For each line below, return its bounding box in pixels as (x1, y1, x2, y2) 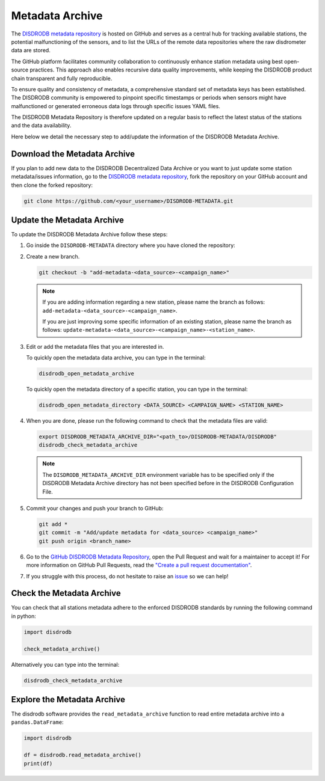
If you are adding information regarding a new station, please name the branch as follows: (42, 298, 265, 306)
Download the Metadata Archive (11, 149, 135, 159)
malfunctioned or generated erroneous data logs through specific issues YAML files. (11, 102, 221, 109)
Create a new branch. (26, 253, 80, 260)
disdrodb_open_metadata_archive (39, 370, 135, 377)
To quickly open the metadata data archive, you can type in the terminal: (26, 354, 206, 361)
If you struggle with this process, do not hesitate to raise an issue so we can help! (26, 572, 229, 580)
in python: (11, 612, 36, 619)
